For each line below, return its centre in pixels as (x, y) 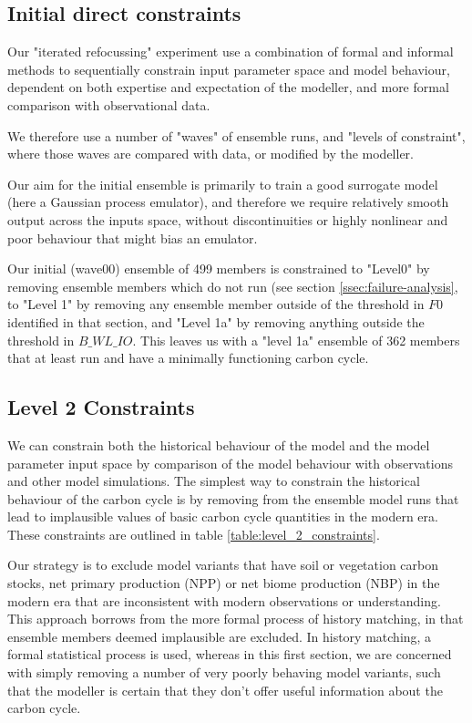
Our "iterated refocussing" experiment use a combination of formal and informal (231, 52)
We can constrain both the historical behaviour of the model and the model (219, 444)
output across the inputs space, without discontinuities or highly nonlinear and (228, 219)
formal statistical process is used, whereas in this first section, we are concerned (230, 654)
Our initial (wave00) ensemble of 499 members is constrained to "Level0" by (219, 269)
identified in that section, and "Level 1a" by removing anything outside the (216, 321)
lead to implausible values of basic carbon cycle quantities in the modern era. (223, 516)
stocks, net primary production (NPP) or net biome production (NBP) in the (224, 583)
